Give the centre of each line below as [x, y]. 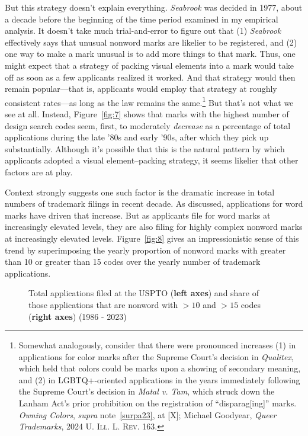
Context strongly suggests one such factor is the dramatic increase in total [140, 192]
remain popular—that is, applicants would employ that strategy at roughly [141, 89]
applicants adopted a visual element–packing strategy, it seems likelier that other [152, 160]
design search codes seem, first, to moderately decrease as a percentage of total [148, 125]
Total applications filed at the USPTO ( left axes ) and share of [144, 293]
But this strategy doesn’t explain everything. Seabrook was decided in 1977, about [154, 7]
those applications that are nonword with [103, 304]
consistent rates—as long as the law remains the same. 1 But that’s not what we [149, 101]
